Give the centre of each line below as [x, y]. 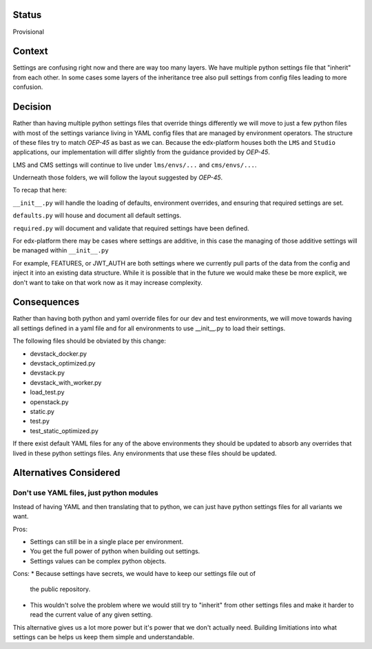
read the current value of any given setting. [91, 615]
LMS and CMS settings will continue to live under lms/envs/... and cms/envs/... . [135, 165]
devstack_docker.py [59, 353]
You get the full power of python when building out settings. [115, 551]
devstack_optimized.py [63, 363]
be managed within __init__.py [61, 250]
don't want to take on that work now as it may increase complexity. [107, 282]
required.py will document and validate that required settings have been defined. [131, 228]
